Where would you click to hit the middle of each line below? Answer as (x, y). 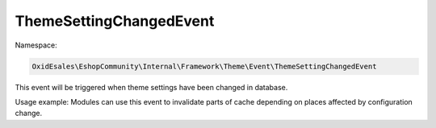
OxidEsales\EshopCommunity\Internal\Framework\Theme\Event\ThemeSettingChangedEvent (204, 66)
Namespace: (36, 45)
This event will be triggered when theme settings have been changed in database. (151, 87)
